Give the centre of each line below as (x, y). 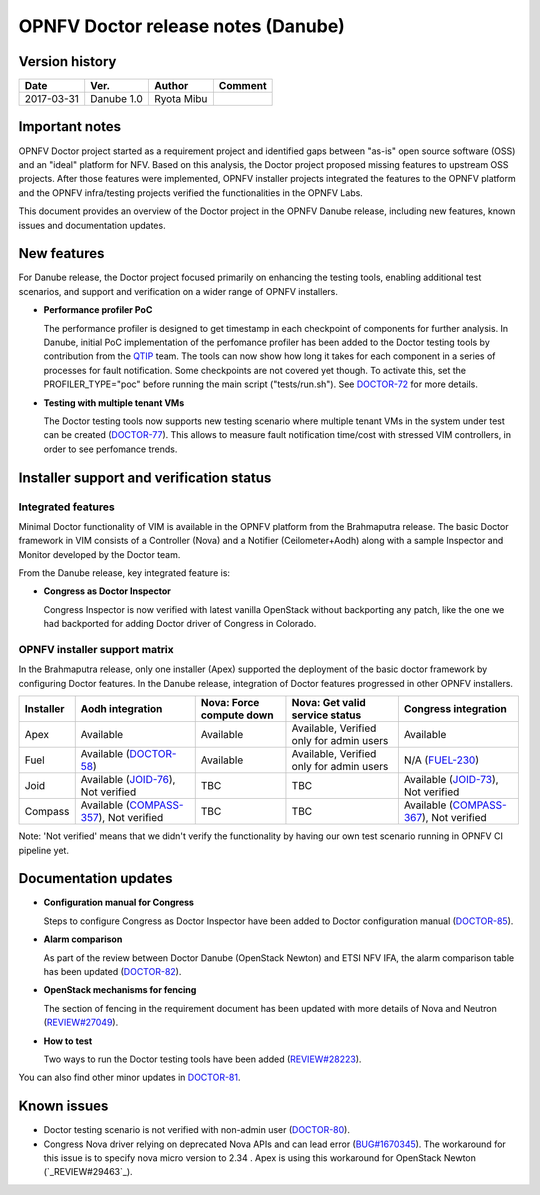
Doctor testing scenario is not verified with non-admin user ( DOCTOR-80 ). (196, 1130)
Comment (242, 86)
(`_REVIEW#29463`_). (88, 1172)
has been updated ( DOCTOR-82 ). (112, 972)
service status (326, 715)
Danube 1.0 (117, 99)
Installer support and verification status (145, 477)
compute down (237, 715)
